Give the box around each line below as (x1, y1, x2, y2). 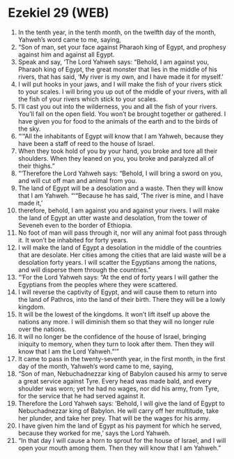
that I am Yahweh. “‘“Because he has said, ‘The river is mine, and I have (17, 191, 224, 200)
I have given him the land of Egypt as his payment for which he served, (17, 421, 222, 430)
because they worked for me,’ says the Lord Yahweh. (17, 428, 171, 437)
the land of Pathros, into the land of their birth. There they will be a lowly (17, 295, 226, 303)
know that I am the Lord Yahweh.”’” (17, 347, 119, 356)
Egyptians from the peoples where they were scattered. (17, 280, 178, 289)
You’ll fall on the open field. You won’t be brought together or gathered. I (17, 110, 226, 118)
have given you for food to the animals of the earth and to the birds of (17, 117, 218, 125)
